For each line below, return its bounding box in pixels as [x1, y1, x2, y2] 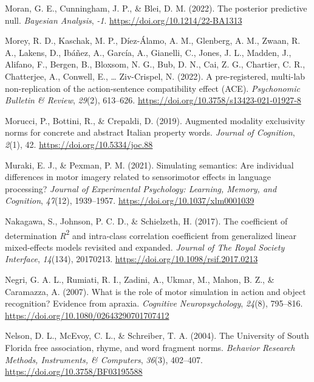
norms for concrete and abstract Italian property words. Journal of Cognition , [5, 126, 295, 139]
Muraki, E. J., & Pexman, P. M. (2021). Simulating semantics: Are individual [5, 158, 294, 171]
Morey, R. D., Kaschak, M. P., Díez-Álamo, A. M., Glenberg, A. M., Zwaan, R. [5, 34, 301, 47]
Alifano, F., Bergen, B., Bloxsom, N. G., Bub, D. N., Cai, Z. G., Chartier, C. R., [5, 58, 305, 71]
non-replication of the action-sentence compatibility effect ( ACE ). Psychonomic [5, 82, 300, 94]
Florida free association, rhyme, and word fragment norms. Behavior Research [5, 341, 295, 353]
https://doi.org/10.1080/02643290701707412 [5, 308, 169, 321]
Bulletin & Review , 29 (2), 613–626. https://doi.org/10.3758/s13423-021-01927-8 [5, 94, 301, 106]
